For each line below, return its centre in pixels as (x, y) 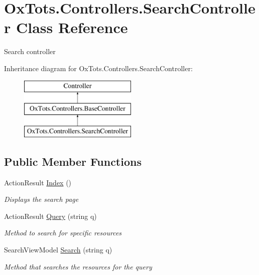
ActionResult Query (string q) (50, 216)
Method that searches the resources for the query (78, 266)
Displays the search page (41, 199)
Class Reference (72, 27)
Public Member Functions (73, 161)
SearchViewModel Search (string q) (58, 250)
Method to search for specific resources (63, 233)
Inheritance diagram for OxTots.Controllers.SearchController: (98, 68)
